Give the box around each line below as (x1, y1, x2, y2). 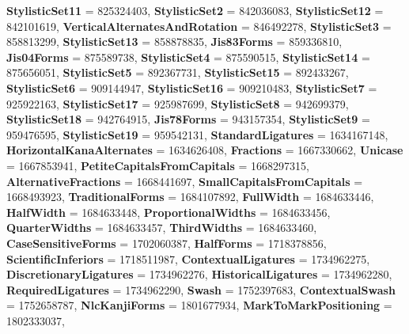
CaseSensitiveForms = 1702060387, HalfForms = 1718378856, (6, 234, 327, 251)
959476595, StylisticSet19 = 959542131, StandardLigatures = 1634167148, (6, 126, 388, 142)
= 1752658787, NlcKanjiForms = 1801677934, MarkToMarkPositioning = (6, 297, 392, 313)
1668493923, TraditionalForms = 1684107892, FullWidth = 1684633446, (6, 188, 374, 205)
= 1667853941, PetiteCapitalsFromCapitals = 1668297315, (6, 157, 309, 173)
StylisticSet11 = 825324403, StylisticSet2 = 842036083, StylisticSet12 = (6, 2, 384, 18)
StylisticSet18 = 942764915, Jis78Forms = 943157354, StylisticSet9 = (6, 111, 370, 127)
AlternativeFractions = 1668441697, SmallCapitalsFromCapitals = (6, 173, 363, 189)
